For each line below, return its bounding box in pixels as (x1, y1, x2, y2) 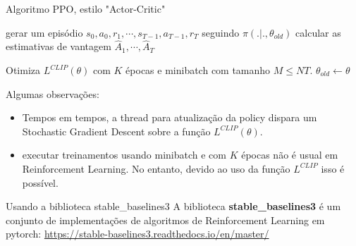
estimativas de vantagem (6, 39, 111, 54)
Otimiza (6, 63, 40, 77)
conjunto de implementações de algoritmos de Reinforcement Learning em (6, 212, 325, 227)
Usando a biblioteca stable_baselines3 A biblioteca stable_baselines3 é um (6, 199, 341, 214)
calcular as (295, 25, 341, 39)
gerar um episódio (6, 25, 83, 39)
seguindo (202, 25, 240, 39)
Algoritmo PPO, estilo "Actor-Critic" (6, 1, 166, 16)
